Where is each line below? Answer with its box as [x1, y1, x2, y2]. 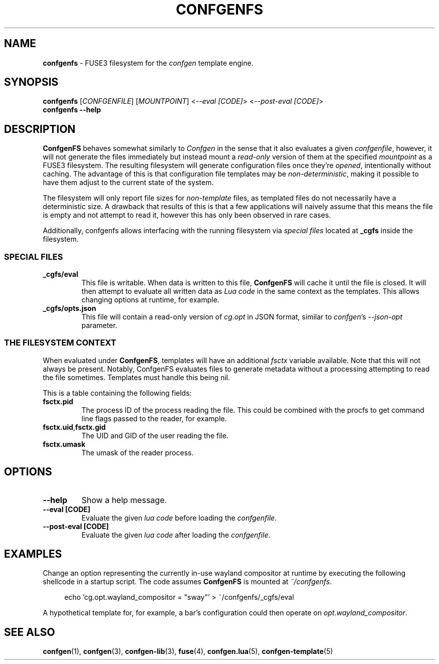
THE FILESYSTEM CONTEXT [4, 338, 116, 348]
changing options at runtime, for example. [81, 295, 220, 304]
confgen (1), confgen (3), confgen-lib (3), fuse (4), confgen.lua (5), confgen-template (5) [43, 647, 333, 656]
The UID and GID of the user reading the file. [81, 431, 229, 440]
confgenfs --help [43, 105, 101, 114]
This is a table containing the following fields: [43, 388, 192, 397]
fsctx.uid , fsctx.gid [43, 422, 106, 431]
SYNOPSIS [4, 76, 59, 89]
